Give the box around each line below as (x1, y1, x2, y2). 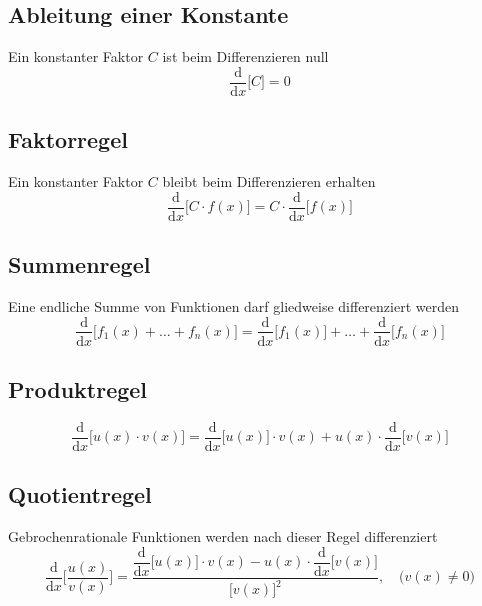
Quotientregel (8, 479, 152, 510)
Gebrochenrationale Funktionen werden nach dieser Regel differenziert (8, 526, 438, 547)
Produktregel (8, 373, 148, 404)
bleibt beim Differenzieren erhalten (162, 171, 376, 192)
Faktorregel (8, 124, 128, 155)
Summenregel (8, 249, 151, 280)
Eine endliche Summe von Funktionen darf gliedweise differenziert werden (8, 295, 459, 316)
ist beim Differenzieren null (162, 46, 329, 67)
